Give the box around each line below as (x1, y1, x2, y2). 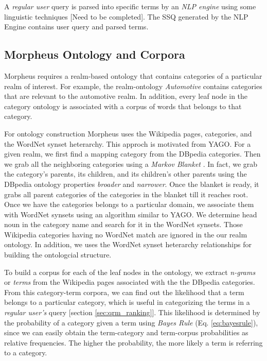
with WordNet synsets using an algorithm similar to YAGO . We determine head (4, 209, 257, 219)
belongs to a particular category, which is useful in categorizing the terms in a (4, 297, 250, 307)
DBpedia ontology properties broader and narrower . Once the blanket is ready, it (4, 178, 259, 189)
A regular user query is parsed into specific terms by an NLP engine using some (4, 1, 256, 11)
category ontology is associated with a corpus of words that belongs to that (4, 100, 242, 111)
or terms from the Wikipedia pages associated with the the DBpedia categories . (4, 277, 255, 287)
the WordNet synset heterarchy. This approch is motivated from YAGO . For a (4, 138, 251, 149)
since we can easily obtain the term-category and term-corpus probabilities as (4, 327, 248, 338)
